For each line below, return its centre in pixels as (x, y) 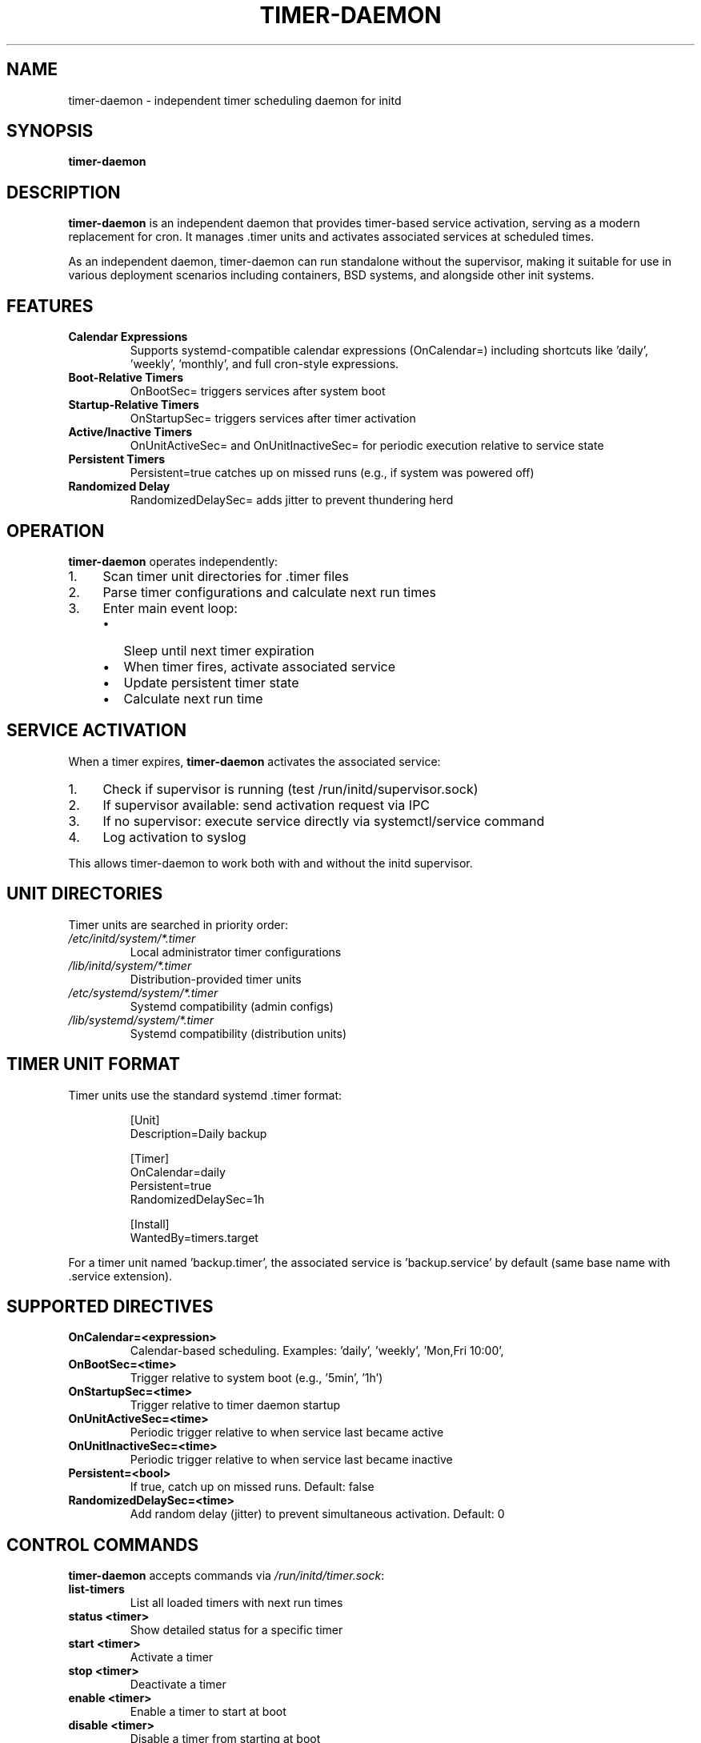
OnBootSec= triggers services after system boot (258, 391)
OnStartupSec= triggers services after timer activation (273, 419)
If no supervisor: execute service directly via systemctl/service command (324, 821)
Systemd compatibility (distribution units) (238, 1033)
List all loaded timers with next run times (236, 1603)
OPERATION (56, 531)
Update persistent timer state (211, 682)
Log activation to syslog (174, 837)
